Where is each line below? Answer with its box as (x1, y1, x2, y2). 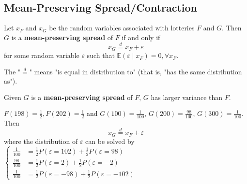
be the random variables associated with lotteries (49, 23, 195, 33)
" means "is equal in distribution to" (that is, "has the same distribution (29, 66, 242, 76)
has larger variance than (151, 92, 223, 102)
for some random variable (4, 50, 79, 60)
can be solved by (85, 136, 135, 146)
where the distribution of (4, 136, 78, 146)
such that (87, 50, 115, 60)
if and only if (122, 32, 160, 42)
